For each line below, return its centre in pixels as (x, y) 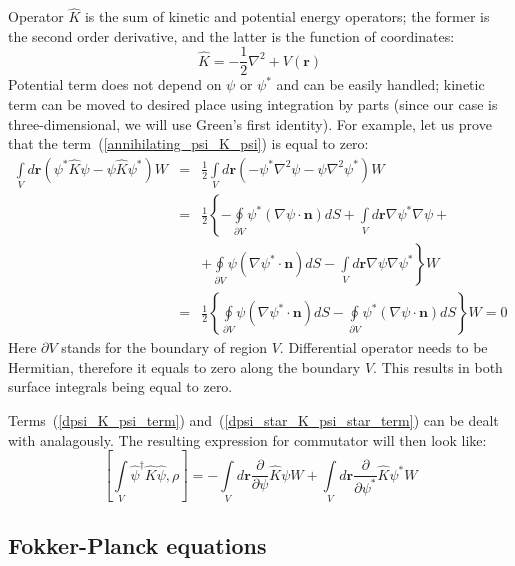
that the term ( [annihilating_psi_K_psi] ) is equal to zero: (188, 143)
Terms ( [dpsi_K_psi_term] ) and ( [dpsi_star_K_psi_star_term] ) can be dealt (253, 420)
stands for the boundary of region (164, 347)
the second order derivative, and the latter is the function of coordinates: (231, 35)
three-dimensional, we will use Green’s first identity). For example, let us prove (250, 123)
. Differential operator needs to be (383, 347)
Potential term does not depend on (115, 84)
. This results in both (438, 366)
